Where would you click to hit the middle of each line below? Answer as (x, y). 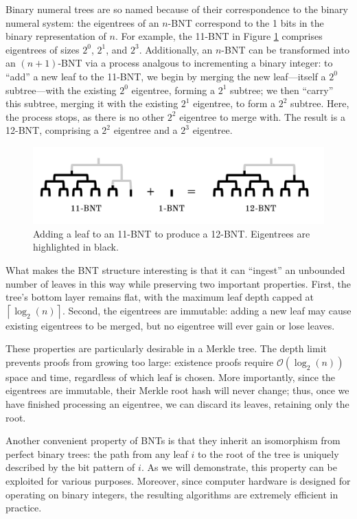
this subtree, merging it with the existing (92, 103)
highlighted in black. (76, 247)
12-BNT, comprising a (52, 130)
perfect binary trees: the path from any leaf (97, 453)
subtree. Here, (320, 103)
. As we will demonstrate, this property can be (239, 467)
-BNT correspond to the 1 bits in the (246, 22)
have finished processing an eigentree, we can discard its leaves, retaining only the (177, 404)
